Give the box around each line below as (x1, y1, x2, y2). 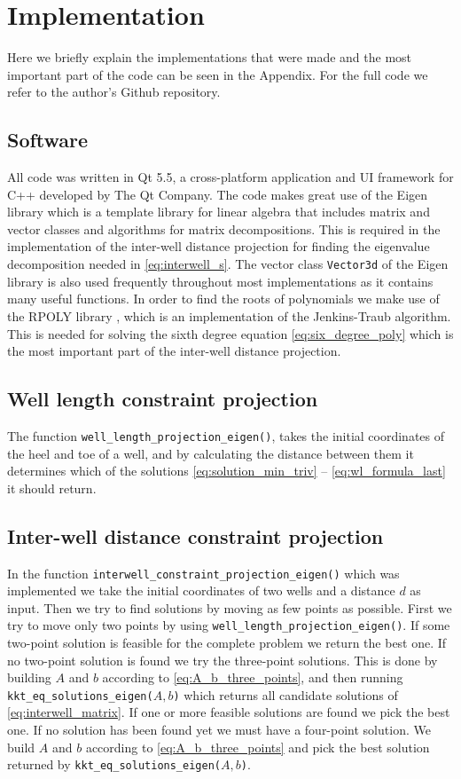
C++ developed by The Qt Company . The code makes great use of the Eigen (7, 185, 428, 203)
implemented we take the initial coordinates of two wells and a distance (7, 581, 395, 600)
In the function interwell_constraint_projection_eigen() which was (7, 563, 400, 582)
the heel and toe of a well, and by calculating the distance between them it (7, 444, 414, 462)
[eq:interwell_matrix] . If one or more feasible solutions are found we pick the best (7, 703, 450, 721)
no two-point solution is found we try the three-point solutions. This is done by (7, 650, 438, 669)
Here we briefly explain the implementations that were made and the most (7, 48, 412, 67)
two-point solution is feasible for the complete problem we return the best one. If (7, 633, 447, 652)
